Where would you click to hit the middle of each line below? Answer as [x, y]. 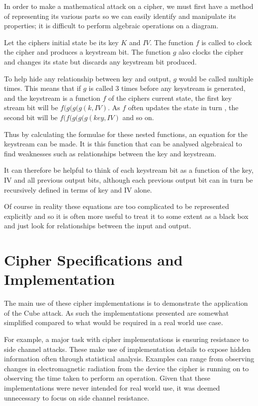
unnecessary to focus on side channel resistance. [77, 397]
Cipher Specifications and [93, 260]
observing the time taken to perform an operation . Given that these [107, 378]
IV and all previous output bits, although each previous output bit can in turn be [129, 179]
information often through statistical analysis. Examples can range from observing [129, 359]
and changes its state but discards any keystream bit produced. [100, 61]
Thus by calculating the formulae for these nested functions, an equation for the [126, 134]
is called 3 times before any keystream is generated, [167, 88]
